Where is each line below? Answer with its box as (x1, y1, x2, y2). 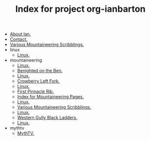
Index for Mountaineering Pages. (17, 94, 84, 100)
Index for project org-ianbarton (15, 3, 146, 15)
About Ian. (9, 31, 31, 37)
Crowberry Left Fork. (17, 78, 60, 84)
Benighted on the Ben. (17, 68, 63, 74)
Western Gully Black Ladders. (17, 114, 77, 121)
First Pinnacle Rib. (17, 88, 54, 94)
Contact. (9, 36, 28, 42)
